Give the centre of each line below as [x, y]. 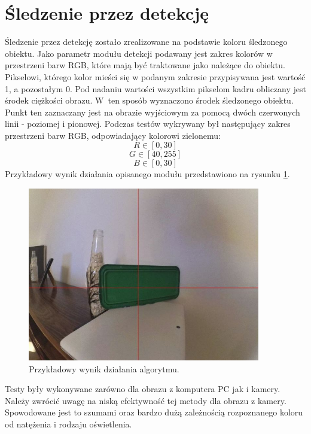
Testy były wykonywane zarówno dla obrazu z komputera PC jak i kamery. [143, 389]
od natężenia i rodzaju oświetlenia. [68, 424]
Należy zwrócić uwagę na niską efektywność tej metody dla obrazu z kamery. [146, 400]
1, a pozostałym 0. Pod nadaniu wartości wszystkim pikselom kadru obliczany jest [155, 88]
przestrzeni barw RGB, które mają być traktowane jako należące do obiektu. [145, 65]
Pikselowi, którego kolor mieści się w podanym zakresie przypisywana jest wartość [155, 76]
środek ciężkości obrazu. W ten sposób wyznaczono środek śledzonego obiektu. [149, 100]
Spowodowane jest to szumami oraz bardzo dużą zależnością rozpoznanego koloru [154, 412]
